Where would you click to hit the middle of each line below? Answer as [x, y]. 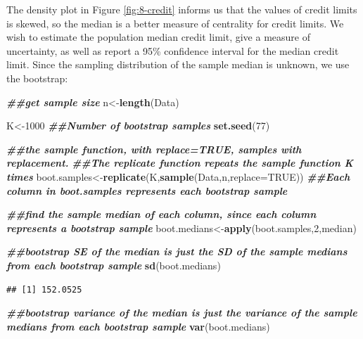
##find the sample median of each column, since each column [161, 214]
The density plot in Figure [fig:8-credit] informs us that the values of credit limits [182, 9]
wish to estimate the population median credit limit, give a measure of [158, 37]
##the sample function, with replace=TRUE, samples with [154, 149]
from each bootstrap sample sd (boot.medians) [114, 265]
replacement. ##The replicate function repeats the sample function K [180, 163]
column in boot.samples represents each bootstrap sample [147, 190]
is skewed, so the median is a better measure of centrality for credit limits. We [175, 23]
